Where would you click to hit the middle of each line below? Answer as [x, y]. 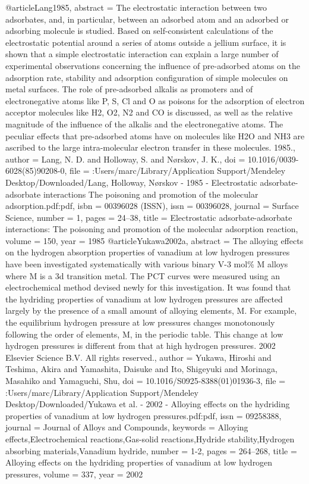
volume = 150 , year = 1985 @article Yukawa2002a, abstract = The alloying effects [154, 240]
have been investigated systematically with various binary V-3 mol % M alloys [147, 264]
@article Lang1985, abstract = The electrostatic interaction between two [136, 7]
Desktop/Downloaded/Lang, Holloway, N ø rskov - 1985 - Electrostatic [131, 182]
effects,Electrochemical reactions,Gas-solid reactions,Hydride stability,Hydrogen [150, 438]
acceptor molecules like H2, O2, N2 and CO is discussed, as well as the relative [149, 112]
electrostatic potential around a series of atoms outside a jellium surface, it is [146, 42]
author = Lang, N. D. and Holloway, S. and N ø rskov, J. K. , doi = [125, 159]
